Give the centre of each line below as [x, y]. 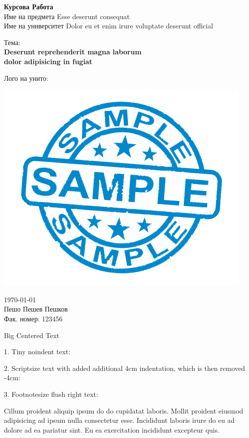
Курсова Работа [29, 6]
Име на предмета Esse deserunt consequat [67, 16]
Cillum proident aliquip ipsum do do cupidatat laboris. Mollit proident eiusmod [124, 410]
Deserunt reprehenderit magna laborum [73, 52]
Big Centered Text [32, 335]
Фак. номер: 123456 [33, 318]
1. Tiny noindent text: [37, 352]
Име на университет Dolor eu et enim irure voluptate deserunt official [109, 26]
